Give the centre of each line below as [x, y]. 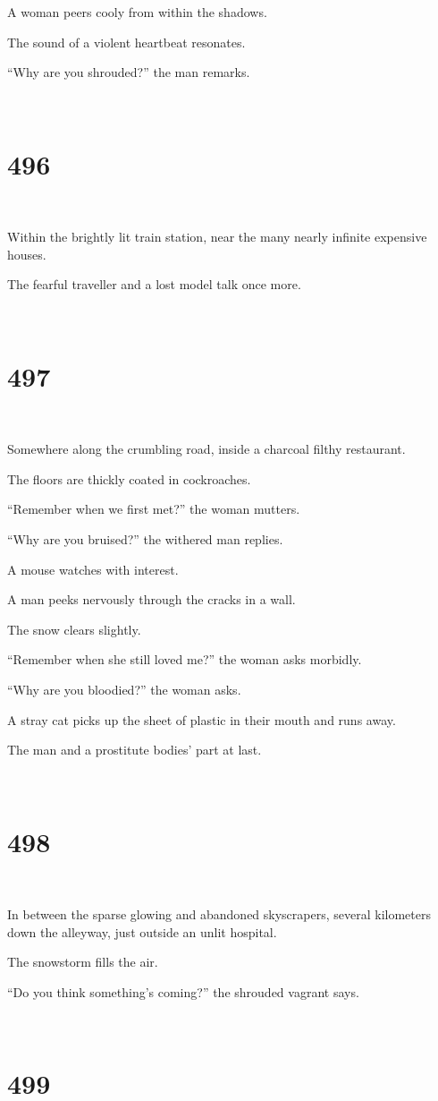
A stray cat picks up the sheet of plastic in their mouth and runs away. [202, 719]
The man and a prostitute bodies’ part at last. [135, 750]
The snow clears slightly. [74, 629]
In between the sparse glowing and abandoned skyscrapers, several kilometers [219, 914]
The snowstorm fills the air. [83, 962]
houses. [27, 254]
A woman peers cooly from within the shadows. [137, 12]
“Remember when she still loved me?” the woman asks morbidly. [185, 659]
